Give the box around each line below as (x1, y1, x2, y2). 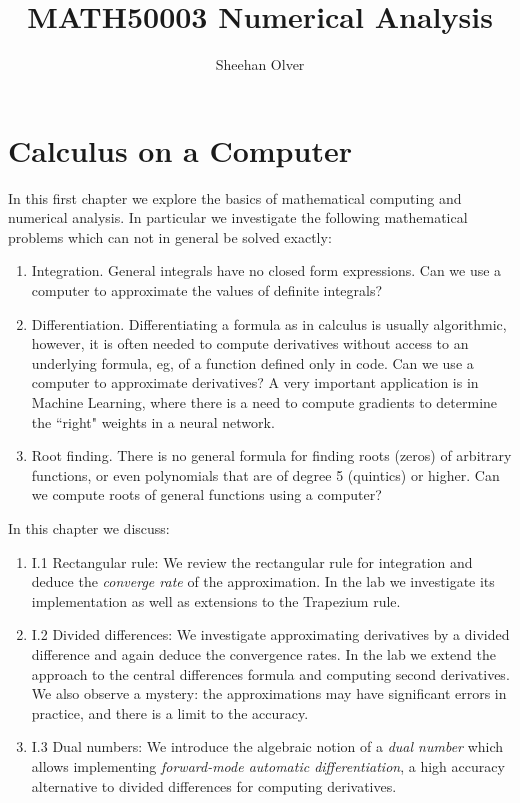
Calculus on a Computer (8, 129, 352, 170)
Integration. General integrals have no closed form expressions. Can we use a (31, 260, 502, 281)
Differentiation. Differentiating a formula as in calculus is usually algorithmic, (31, 313, 507, 334)
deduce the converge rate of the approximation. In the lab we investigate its (31, 571, 495, 592)
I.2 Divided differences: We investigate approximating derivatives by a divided (31, 624, 510, 645)
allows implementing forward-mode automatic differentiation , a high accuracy (31, 755, 505, 776)
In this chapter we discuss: (8, 517, 170, 538)
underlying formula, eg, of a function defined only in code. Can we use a (31, 352, 474, 373)
